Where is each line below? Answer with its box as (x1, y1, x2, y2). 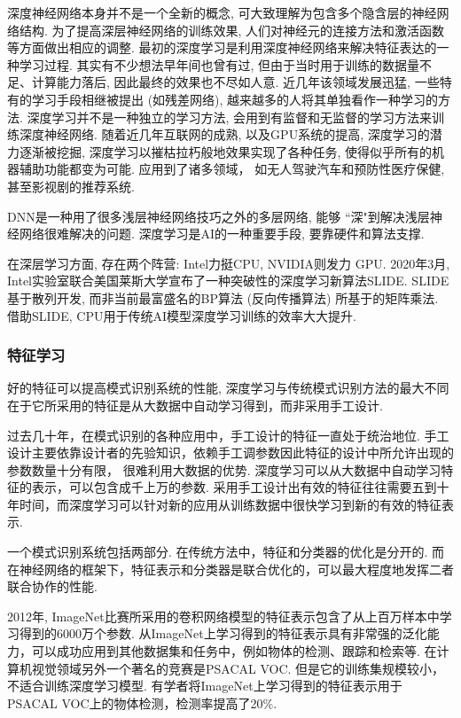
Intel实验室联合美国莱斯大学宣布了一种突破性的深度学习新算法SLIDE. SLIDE (7, 271, 449, 290)
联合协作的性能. (7, 577, 98, 596)
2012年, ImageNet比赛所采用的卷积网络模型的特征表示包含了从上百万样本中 (7, 606, 440, 625)
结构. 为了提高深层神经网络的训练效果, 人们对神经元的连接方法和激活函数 (19, 20, 445, 39)
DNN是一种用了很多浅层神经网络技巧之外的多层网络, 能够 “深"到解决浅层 (7, 207, 430, 225)
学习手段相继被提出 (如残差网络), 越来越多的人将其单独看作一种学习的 (31, 90, 439, 108)
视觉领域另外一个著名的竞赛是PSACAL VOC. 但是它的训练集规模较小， (31, 659, 445, 677)
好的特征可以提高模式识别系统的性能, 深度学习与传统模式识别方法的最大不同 (7, 379, 449, 397)
